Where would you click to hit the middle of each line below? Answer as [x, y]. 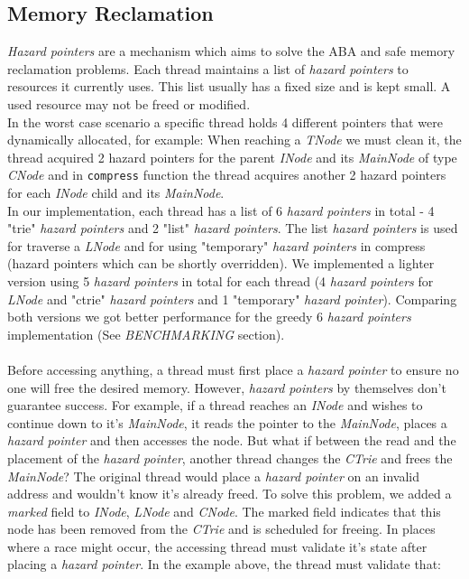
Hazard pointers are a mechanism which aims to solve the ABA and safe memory [231, 51]
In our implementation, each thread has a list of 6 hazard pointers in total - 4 [221, 210]
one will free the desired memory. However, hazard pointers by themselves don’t [227, 387]
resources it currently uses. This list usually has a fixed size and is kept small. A [229, 86]
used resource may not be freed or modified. [129, 103]
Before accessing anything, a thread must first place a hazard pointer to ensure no [233, 369]
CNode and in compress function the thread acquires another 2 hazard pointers [227, 175]
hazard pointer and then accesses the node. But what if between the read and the [232, 440]
